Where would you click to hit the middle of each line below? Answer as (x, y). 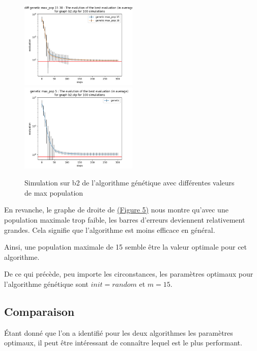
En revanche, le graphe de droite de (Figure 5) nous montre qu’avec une (116, 210)
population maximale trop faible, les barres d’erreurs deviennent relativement (125, 219)
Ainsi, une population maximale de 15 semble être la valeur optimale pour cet (126, 247)
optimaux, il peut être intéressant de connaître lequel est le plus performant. (123, 343)
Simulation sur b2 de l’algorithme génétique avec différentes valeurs (130, 183)
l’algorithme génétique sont (46, 283)
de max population (54, 192)
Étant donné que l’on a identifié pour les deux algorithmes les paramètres (119, 332)
